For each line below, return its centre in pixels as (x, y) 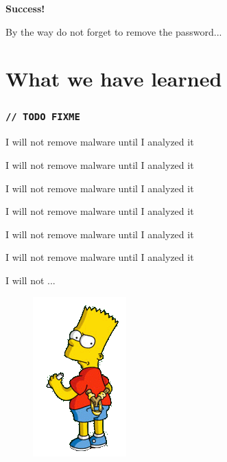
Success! (25, 8)
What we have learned (114, 79)
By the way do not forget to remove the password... (114, 31)
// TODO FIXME (43, 117)
